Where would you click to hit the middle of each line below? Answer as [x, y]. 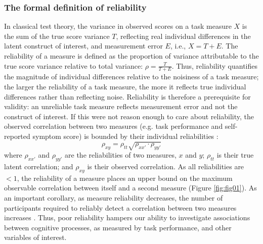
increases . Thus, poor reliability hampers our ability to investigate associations [127, 217]
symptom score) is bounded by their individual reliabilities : [125, 136]
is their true [235, 155]
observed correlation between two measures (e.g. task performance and [114, 126]
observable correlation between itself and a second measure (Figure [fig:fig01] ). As [130, 188]
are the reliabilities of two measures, [121, 155]
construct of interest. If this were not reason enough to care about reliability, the [129, 116]
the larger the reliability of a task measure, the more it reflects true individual [125, 87]
